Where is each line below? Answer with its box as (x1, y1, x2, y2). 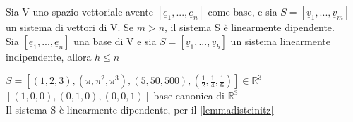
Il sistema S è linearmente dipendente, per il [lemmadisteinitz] (6, 102, 274, 116)
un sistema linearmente (230, 33, 330, 48)
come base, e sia (208, 4, 277, 18)
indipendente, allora (6, 49, 92, 63)
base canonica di (153, 88, 225, 103)
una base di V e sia (73, 33, 157, 48)
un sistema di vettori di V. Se (6, 20, 134, 34)
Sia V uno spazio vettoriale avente (6, 4, 153, 18)
